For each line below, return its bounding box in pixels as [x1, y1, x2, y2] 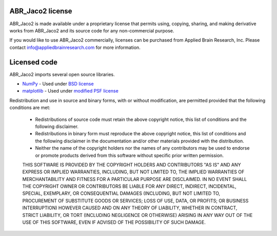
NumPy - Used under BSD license [22, 80, 94, 87]
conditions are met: [9, 104, 51, 111]
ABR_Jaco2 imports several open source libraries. [9, 71, 115, 77]
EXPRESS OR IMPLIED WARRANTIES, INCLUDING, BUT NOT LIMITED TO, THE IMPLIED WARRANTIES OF [22, 169, 245, 175]
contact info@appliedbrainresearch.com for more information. [9, 44, 141, 50]
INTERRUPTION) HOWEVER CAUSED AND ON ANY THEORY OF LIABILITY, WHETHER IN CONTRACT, [22, 205, 238, 211]
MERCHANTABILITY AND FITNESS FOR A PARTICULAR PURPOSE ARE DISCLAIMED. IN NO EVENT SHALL [22, 176, 247, 182]
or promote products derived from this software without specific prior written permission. [35, 152, 224, 158]
